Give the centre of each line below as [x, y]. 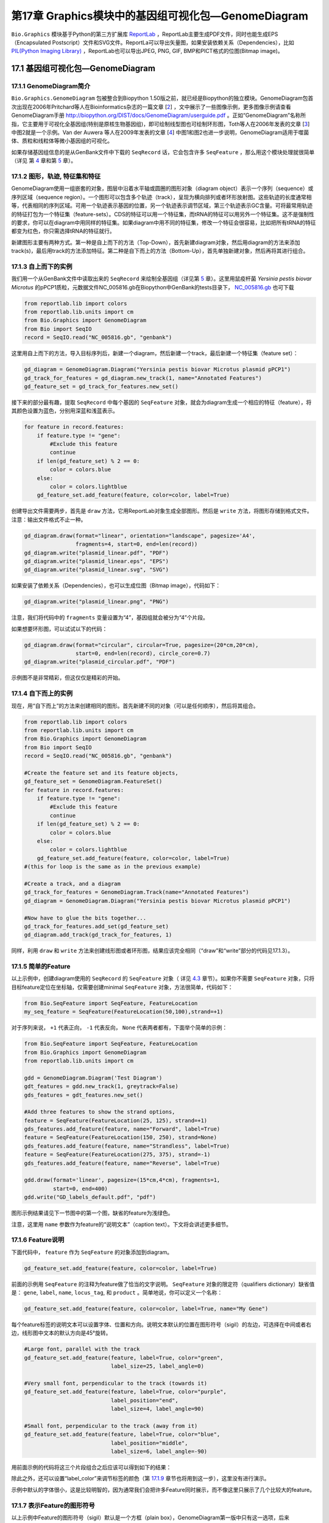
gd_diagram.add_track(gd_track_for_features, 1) [98, 935]
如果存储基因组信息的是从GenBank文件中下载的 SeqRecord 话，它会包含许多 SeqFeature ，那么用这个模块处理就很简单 [163, 152]
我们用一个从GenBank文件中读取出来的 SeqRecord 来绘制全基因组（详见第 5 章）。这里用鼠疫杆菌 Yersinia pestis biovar [161, 279]
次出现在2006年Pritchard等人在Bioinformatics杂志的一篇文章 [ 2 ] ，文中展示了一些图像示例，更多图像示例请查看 [151, 107]
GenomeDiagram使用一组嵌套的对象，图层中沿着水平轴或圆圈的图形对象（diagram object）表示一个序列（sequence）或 [162, 188]
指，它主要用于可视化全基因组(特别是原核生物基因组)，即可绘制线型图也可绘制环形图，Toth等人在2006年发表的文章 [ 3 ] [161, 124]
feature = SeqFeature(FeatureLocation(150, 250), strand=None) [121, 1137]
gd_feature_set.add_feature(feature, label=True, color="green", [124, 1358]
